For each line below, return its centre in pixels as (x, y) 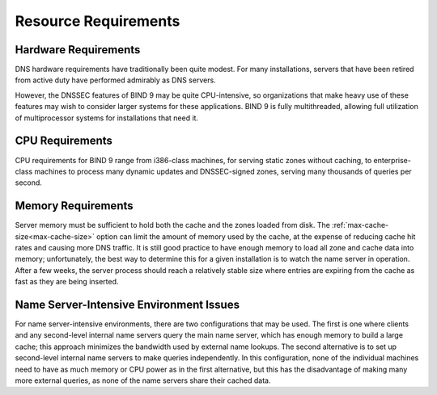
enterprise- (392, 160)
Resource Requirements (98, 21)
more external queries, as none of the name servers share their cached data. (143, 380)
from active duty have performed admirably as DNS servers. (115, 80)
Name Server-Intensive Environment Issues (127, 304)
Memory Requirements (74, 206)
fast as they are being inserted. (67, 282)
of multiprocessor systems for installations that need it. (106, 118)
